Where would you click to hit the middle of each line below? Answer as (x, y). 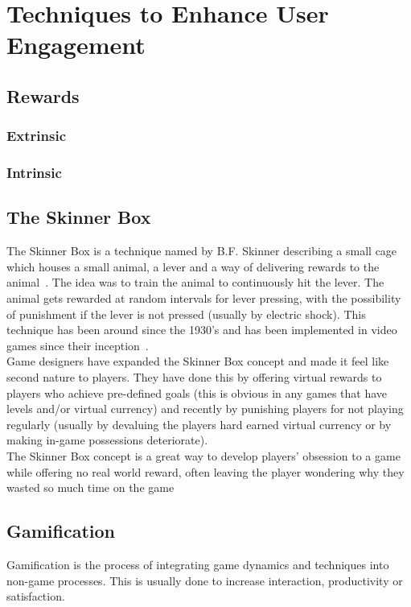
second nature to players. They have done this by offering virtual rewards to (194, 376)
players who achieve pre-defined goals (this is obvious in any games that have (197, 392)
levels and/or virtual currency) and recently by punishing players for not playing (205, 409)
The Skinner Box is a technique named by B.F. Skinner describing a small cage (202, 251)
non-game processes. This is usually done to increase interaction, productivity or (205, 580)
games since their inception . (78, 345)
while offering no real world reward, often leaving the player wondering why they (205, 471)
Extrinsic (37, 136)
